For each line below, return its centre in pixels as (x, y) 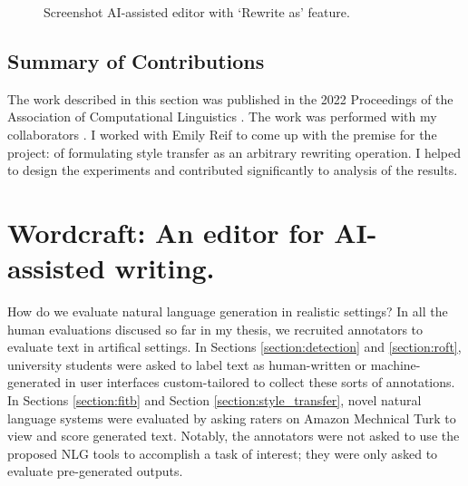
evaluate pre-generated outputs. (95, 471)
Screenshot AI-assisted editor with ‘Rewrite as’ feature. (197, 12)
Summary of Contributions (136, 60)
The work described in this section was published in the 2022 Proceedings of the (230, 98)
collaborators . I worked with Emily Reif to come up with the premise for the (222, 134)
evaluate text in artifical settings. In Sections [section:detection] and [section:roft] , (234, 347)
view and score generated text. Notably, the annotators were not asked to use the (234, 436)
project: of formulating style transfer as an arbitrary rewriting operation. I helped (234, 152)
